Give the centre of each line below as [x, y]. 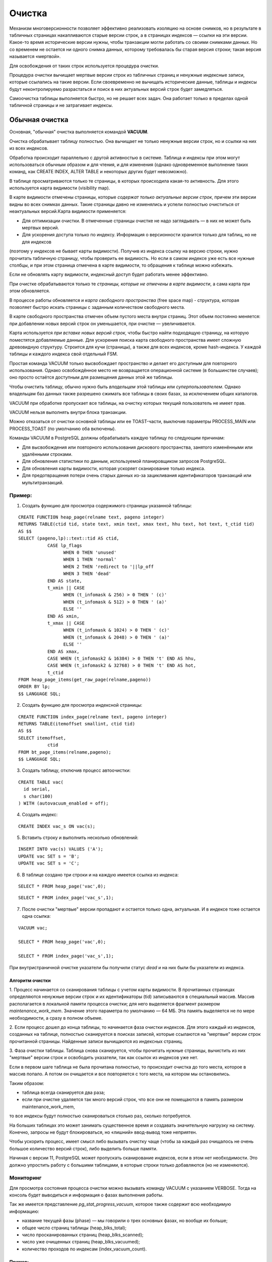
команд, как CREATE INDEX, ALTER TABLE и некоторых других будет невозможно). [99, 172]
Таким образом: [27, 1083]
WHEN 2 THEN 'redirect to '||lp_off [108, 566]
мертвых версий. [41, 228]
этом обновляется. [30, 291]
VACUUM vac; [33, 928]
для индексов [37, 242]
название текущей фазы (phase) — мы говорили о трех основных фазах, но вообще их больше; [125, 1221]
